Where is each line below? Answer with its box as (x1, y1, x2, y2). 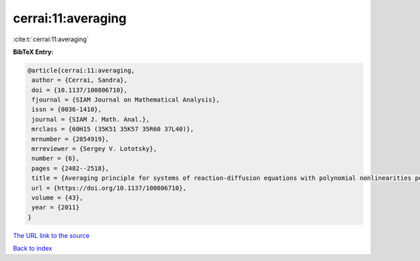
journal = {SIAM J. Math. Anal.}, (31, 115, 150, 123)
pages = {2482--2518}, (31, 164, 110, 172)
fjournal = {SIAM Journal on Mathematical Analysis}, (31, 96, 220, 104)
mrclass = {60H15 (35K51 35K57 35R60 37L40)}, (31, 125, 194, 133)
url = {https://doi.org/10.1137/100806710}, (31, 184, 187, 192)
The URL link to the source (13, 231, 90, 239)
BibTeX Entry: (13, 48, 54, 56)
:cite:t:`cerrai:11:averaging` (13, 35, 89, 43)
